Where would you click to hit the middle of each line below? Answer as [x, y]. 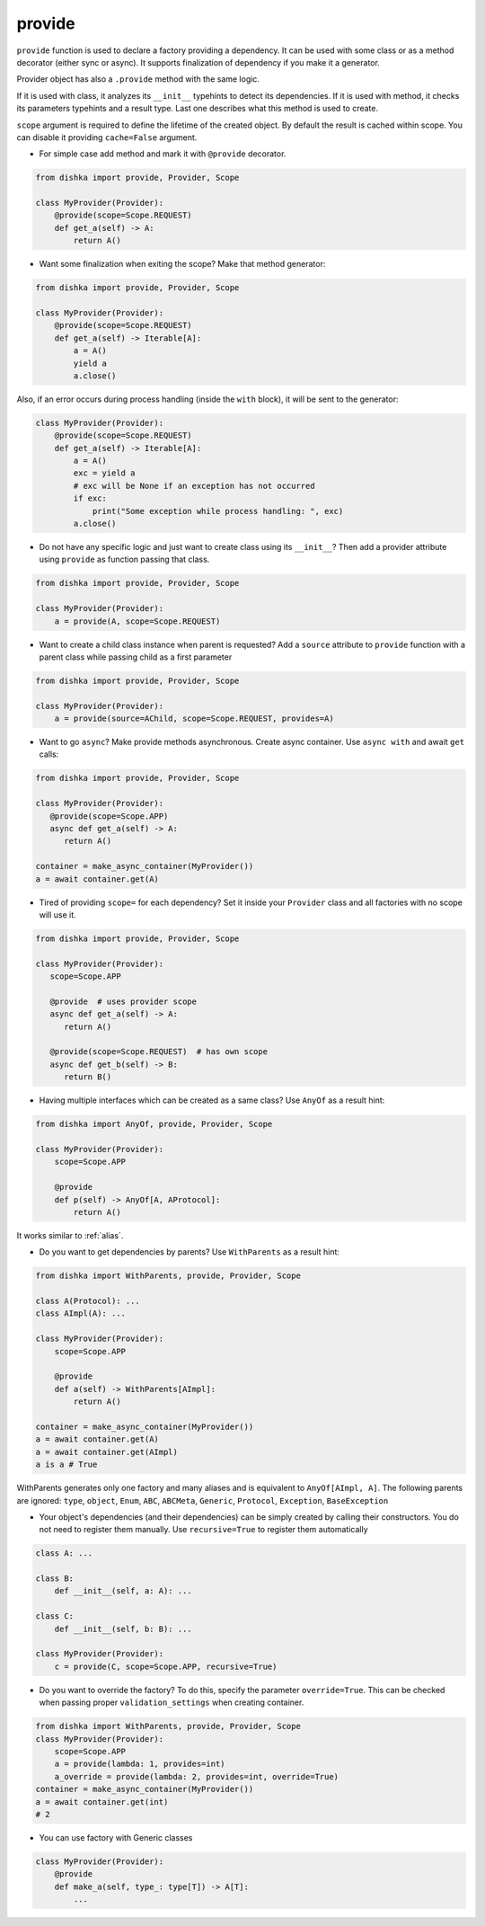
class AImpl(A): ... [80, 1314]
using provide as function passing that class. [124, 559]
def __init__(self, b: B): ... [123, 1629]
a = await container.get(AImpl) [107, 1452]
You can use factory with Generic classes [116, 1837]
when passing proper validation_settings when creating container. [172, 1702]
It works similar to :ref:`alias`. [70, 1235]
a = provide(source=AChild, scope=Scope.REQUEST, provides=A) [194, 719]
